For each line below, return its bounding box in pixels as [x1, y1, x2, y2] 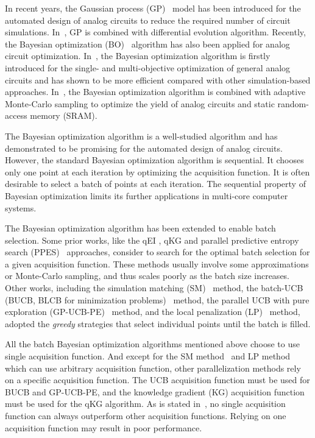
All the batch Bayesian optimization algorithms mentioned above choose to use [5, 337, 300, 350]
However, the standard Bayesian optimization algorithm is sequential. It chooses [5, 154, 304, 166]
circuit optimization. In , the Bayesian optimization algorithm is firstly [5, 49, 271, 62]
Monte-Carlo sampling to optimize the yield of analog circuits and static [5, 97, 275, 110]
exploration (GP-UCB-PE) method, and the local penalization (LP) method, [5, 305, 300, 318]
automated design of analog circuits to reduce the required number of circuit [5, 13, 291, 26]
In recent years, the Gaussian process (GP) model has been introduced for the [5, 2, 301, 14]
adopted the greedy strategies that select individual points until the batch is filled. [5, 317, 311, 330]
